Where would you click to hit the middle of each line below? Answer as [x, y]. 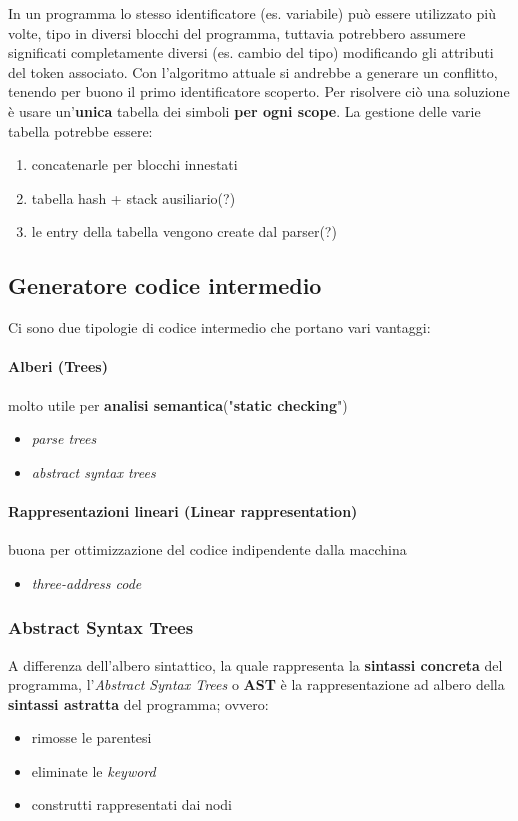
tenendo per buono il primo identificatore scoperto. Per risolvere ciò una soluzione [259, 91]
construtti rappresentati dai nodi [131, 804]
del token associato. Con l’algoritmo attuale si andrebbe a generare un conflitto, [253, 71]
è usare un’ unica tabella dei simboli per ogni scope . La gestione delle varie [244, 110]
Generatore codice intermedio [165, 285]
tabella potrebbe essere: [80, 130]
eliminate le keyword [93, 770]
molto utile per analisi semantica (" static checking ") [178, 404]
